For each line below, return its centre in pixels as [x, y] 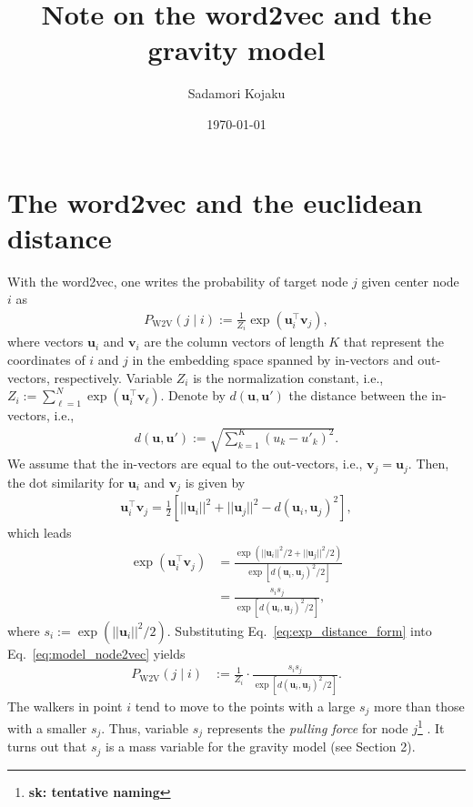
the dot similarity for [66, 482]
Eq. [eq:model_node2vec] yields [96, 653]
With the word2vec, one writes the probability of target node [178, 281]
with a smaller [47, 727]
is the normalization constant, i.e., [288, 377]
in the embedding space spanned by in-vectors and [273, 359]
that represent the [393, 342]
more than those [419, 706]
